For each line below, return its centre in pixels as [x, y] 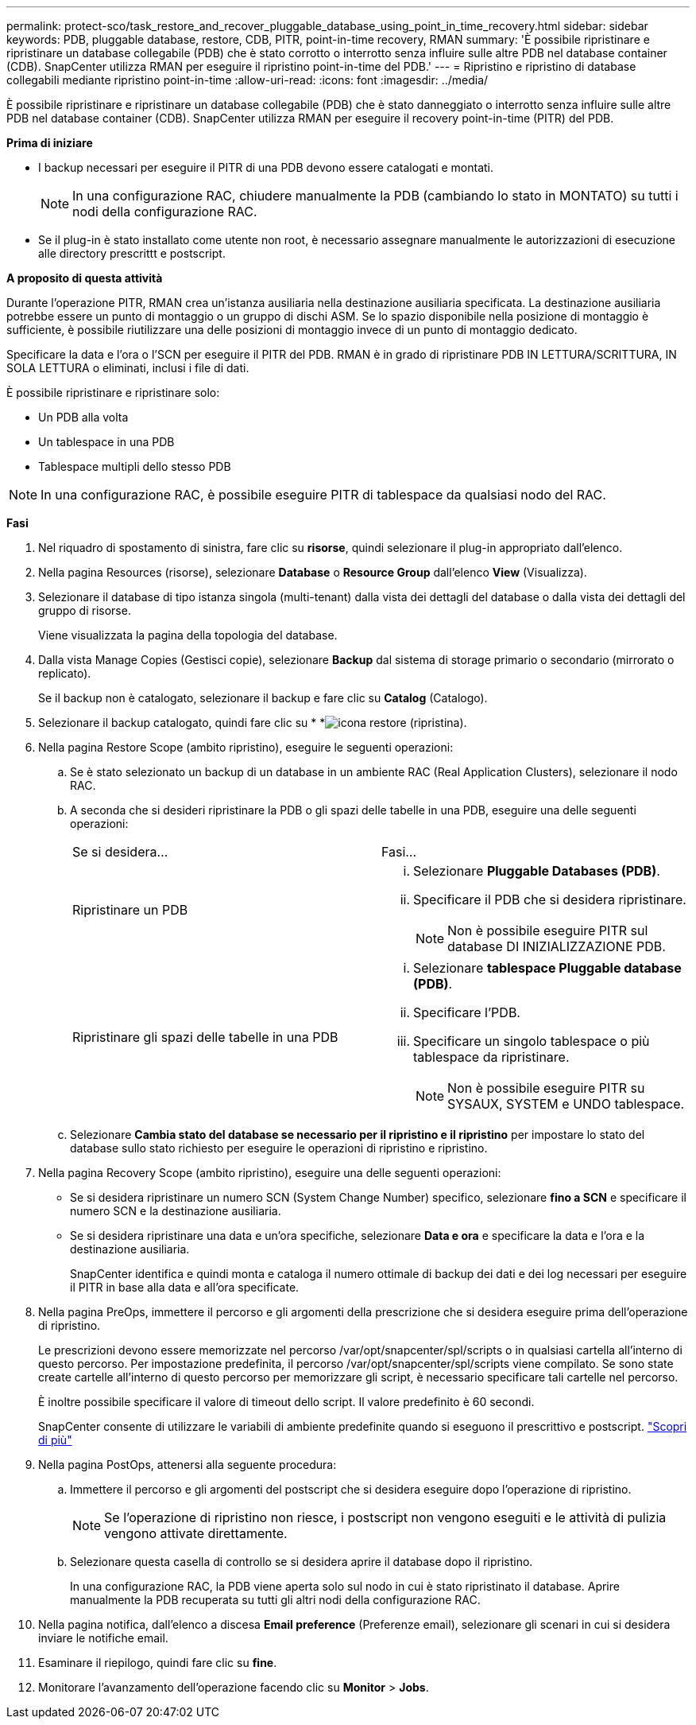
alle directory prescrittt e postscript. [132, 253]
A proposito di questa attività [85, 278]
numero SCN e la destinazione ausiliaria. [176, 1211]
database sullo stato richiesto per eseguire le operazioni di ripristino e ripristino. [279, 1148]
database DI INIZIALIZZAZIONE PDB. [557, 946]
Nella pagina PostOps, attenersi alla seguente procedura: [188, 1465]
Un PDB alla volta [83, 417]
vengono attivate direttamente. [196, 1533]
